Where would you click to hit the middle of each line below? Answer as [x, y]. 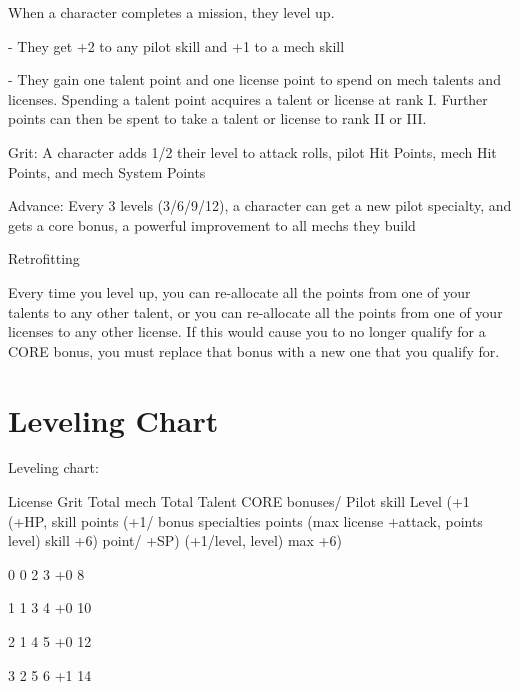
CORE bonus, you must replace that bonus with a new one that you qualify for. [254, 350]
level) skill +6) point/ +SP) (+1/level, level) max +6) [175, 540]
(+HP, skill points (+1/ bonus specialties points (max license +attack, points [245, 520]
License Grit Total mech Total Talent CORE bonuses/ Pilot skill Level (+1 [239, 501]
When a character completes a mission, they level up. [171, 12]
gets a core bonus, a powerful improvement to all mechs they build [212, 224]
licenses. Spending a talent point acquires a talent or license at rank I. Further [248, 98]
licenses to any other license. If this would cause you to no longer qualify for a [247, 331]
